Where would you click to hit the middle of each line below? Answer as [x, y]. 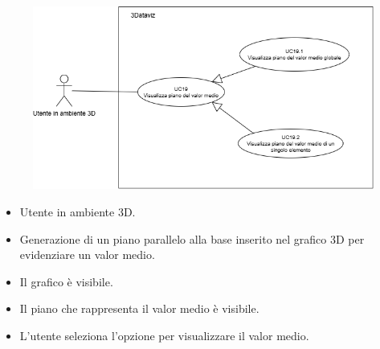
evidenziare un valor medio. [87, 255]
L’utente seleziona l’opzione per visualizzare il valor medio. [164, 335]
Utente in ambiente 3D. [78, 211]
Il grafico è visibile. [66, 281]
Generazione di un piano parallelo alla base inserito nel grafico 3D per [192, 238]
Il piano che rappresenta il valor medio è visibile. [139, 308]
